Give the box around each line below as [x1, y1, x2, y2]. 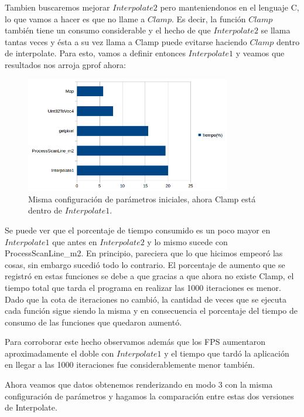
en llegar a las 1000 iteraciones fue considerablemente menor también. [5, 358, 255, 371]
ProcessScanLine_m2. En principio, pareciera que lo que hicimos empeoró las [5, 247, 283, 259]
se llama [261, 24, 291, 36]
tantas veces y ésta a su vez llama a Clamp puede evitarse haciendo [5, 35, 247, 48]
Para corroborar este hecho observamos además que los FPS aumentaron [5, 335, 265, 348]
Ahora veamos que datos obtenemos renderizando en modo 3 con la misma [5, 378, 273, 391]
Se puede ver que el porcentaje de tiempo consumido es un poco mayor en [5, 223, 271, 236]
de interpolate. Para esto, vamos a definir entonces [5, 47, 186, 59]
